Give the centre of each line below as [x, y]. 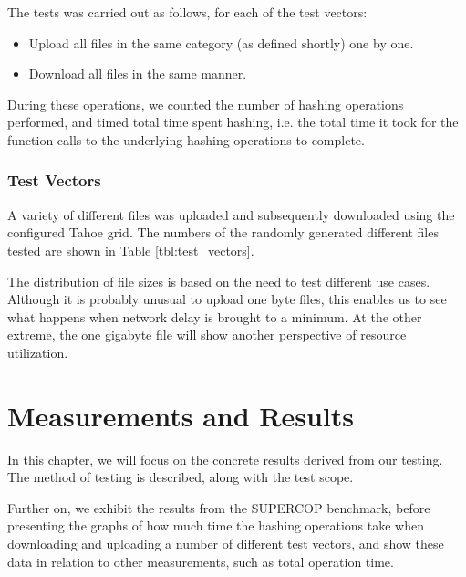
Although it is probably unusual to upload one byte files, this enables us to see [227, 299]
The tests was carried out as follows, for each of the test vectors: [187, 12]
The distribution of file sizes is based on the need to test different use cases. [219, 281]
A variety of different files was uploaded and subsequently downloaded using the [231, 214]
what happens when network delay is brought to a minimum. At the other [215, 316]
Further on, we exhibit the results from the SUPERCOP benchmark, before [219, 507]
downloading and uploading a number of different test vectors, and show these [226, 544]
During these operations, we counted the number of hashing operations [206, 104]
